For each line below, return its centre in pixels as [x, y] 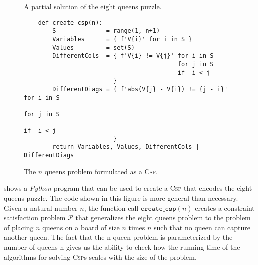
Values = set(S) [94, 48]
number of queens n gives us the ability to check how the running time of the [122, 246]
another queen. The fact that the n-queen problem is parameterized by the [118, 237]
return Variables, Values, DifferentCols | [126, 147]
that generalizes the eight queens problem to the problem [163, 217]
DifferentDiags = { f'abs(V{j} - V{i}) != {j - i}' [140, 89]
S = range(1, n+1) [106, 31]
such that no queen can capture [202, 227]
